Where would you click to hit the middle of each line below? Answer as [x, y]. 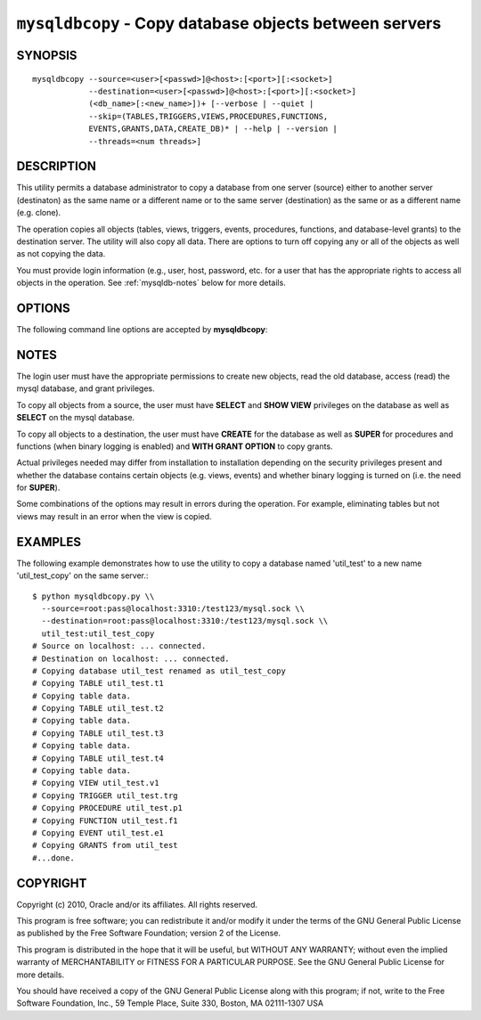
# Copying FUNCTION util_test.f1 [105, 820]
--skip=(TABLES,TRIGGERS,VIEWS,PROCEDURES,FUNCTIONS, [208, 116]
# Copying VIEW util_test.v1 [96, 783]
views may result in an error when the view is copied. [114, 516]
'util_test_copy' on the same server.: [82, 575]
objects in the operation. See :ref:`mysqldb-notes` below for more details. [151, 283]
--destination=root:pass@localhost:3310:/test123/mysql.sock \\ [185, 621]
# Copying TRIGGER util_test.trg [105, 796]
